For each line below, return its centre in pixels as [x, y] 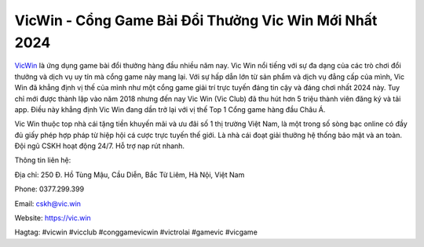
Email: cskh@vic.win [48, 203]
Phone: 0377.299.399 [49, 189]
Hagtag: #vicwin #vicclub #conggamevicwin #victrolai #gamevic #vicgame [136, 232]
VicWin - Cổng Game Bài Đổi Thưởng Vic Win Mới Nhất [196, 20]
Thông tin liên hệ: [43, 160]
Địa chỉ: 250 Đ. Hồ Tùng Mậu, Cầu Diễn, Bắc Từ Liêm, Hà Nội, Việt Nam [130, 174]
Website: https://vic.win [53, 218]
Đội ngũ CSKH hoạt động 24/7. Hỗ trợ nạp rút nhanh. [99, 146]
